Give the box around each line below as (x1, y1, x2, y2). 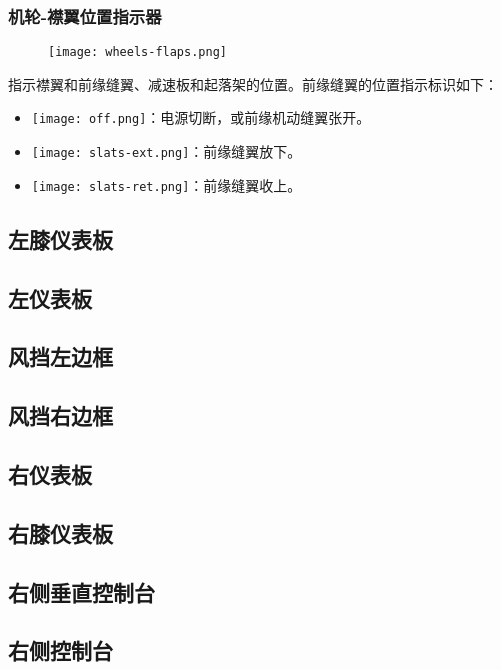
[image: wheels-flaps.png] (48, 45, 227, 60)
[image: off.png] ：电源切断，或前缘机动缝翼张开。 (31, 107, 371, 128)
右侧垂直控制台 (8, 576, 155, 607)
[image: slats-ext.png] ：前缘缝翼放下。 (31, 141, 302, 162)
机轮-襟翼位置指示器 (8, 3, 162, 28)
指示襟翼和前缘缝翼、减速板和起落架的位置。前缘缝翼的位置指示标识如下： (8, 73, 498, 94)
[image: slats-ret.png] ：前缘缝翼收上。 (31, 174, 302, 195)
